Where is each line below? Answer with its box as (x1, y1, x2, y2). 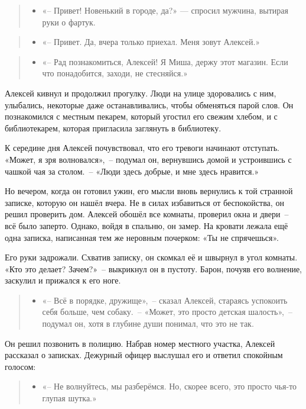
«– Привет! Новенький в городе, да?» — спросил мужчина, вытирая (42, 4, 288, 16)
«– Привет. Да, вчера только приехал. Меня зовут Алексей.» (42, 36, 261, 48)
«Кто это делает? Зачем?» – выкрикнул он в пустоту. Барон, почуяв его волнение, (5, 262, 302, 275)
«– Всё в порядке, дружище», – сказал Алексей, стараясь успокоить (42, 294, 288, 306)
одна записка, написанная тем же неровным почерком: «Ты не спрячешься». (5, 231, 279, 243)
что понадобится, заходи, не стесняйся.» (42, 67, 188, 79)
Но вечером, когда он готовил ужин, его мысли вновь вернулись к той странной (5, 185, 293, 197)
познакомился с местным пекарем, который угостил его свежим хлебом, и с (5, 110, 278, 123)
